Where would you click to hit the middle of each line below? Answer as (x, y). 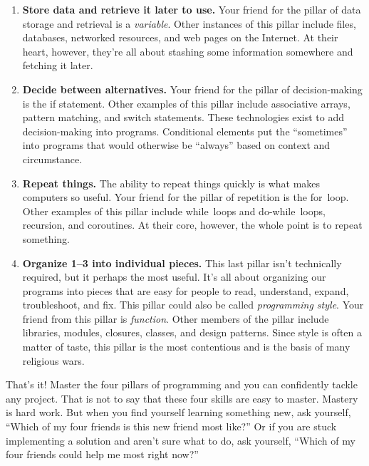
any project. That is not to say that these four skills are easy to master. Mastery (182, 398)
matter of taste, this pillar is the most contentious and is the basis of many (186, 347)
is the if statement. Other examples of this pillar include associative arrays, (186, 103)
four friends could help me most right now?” (102, 454)
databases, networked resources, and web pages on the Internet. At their (180, 37)
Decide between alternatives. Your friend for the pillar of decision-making (192, 89)
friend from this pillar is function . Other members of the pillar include (176, 318)
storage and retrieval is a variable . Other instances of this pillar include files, (189, 23)
